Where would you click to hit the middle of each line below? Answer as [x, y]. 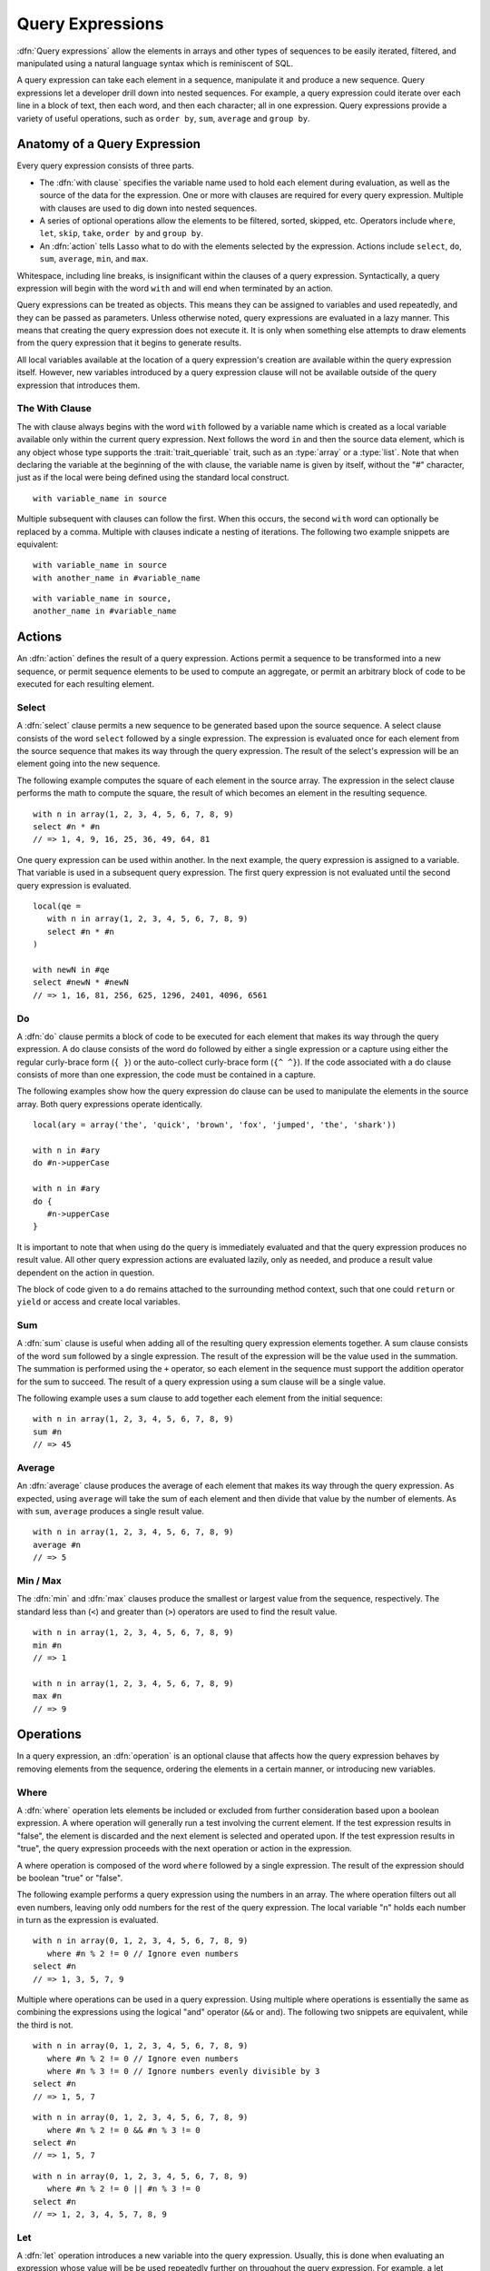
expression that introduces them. [78, 385]
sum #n [48, 1432]
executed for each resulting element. [85, 684]
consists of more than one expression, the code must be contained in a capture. [167, 1075]
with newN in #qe [71, 969]
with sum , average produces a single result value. [110, 1512]
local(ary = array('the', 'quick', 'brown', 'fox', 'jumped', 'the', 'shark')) [215, 1125]
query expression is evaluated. [74, 885]
